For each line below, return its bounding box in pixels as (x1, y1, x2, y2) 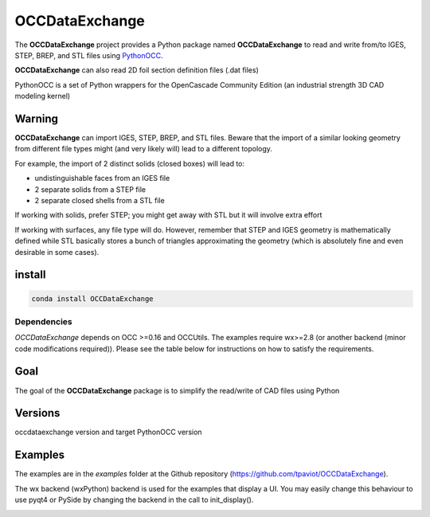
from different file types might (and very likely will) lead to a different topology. (14, 144, 272, 154)
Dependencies (14, 315, 73, 327)
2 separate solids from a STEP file (34, 184, 147, 194)
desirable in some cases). (14, 247, 100, 257)
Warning (14, 112, 59, 125)
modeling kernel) (14, 92, 71, 101)
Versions (14, 406, 61, 420)
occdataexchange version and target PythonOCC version (14, 427, 202, 437)
